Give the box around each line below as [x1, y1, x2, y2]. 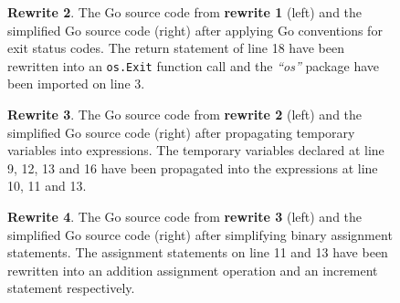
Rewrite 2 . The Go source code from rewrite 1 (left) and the [7, 3, 363, 21]
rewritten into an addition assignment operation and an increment [7, 260, 378, 279]
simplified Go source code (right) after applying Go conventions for [7, 20, 383, 39]
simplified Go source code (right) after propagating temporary [7, 122, 355, 141]
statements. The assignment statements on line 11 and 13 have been [7, 243, 388, 262]
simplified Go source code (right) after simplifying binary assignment [7, 225, 393, 244]
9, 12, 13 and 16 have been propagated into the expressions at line [7, 158, 378, 177]
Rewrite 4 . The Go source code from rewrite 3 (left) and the [7, 207, 363, 225]
